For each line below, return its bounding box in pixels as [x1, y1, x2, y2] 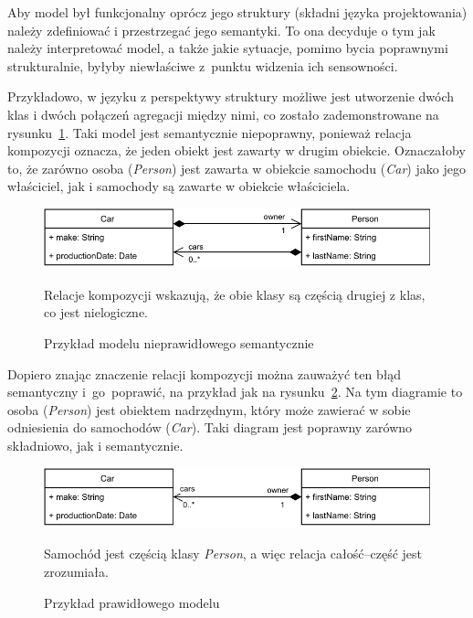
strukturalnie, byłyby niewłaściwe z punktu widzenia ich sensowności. [7, 56, 398, 75]
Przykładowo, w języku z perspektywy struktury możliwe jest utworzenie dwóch [7, 87, 455, 106]
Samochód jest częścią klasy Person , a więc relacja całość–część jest [44, 544, 423, 563]
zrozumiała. [44, 561, 109, 581]
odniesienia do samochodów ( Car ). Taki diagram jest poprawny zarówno [7, 418, 413, 437]
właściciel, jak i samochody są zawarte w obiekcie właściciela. [7, 176, 351, 196]
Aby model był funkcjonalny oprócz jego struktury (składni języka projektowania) [7, 3, 468, 21]
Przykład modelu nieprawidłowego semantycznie [44, 333, 314, 352]
